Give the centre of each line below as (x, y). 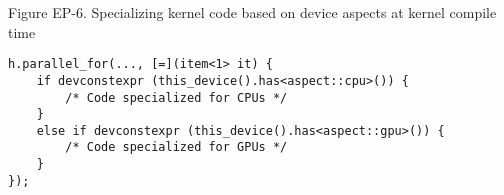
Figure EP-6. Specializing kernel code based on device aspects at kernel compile (252, 12)
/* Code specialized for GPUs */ (176, 147)
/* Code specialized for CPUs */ (176, 97)
